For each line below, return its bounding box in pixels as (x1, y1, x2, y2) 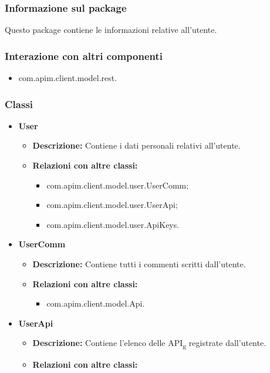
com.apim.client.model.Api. (46, 297, 145, 310)
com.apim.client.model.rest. (18, 72, 117, 84)
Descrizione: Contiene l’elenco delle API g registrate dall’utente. (32, 337, 266, 351)
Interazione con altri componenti (5, 48, 163, 63)
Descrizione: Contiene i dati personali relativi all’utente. (32, 139, 241, 152)
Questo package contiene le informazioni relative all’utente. (5, 23, 217, 36)
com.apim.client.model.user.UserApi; (46, 199, 178, 211)
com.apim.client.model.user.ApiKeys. (46, 218, 180, 230)
